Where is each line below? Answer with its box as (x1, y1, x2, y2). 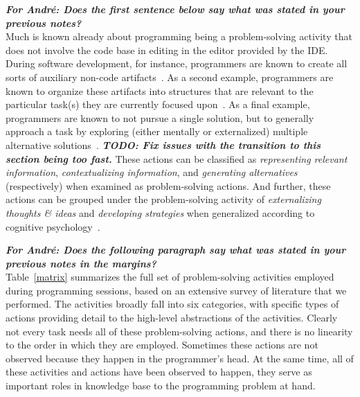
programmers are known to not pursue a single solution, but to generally (6, 110, 314, 125)
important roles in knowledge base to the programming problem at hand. (6, 378, 316, 393)
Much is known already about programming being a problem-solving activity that (6, 29, 352, 44)
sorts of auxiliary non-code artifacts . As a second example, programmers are (6, 69, 334, 84)
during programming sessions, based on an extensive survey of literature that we (6, 283, 347, 297)
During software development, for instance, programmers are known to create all (6, 56, 348, 71)
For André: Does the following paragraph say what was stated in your (6, 242, 346, 257)
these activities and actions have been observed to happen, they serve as (6, 364, 312, 379)
